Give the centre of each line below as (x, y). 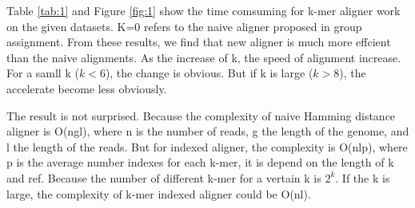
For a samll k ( (43, 73)
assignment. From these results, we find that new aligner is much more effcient (199, 42)
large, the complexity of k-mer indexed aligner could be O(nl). (159, 193)
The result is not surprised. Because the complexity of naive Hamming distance (201, 115)
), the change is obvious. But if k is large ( (209, 73)
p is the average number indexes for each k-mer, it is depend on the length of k (200, 162)
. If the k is (363, 177)
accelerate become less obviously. (87, 88)
